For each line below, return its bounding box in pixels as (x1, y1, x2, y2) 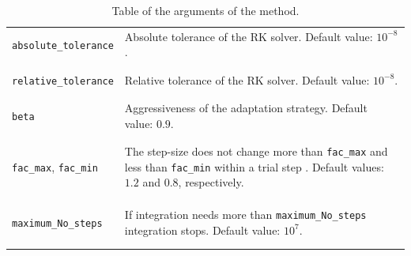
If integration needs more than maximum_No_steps (124, 206, 367, 223)
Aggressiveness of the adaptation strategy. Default (124, 100, 368, 116)
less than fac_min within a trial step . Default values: (124, 158, 384, 175)
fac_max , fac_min (12, 158, 98, 175)
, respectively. (178, 174, 244, 190)
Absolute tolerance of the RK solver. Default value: (124, 28, 373, 44)
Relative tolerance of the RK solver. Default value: (124, 71, 370, 88)
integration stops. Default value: (124, 221, 281, 238)
